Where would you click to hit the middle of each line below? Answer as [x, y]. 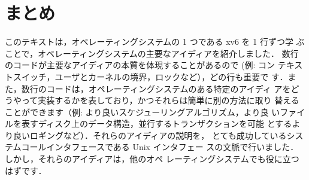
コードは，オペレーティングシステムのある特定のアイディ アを [169, 88]
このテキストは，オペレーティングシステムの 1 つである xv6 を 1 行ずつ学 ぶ [155, 42]
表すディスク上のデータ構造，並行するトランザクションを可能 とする [157, 123]
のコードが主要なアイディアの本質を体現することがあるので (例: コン [140, 65]
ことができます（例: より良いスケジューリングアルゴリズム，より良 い [143, 112]
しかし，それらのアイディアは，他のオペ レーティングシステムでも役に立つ [152, 159]
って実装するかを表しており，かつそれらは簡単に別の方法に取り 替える [160, 100]
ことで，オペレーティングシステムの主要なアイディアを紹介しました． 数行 [152, 53]
